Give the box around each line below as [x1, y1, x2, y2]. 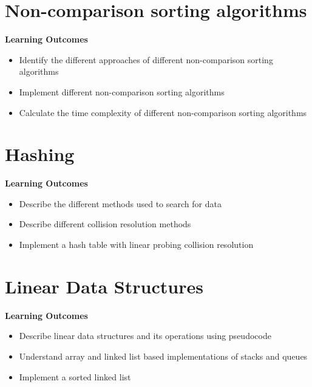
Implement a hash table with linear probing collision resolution [19, 238, 254, 250]
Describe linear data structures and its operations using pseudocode [19, 329, 271, 342]
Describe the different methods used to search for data [19, 197, 222, 210]
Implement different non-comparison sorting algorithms [19, 85, 225, 98]
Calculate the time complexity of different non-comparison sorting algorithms [19, 106, 307, 118]
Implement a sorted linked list [19, 370, 131, 383]
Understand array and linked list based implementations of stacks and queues [19, 349, 308, 362]
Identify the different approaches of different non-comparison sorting [19, 53, 273, 66]
